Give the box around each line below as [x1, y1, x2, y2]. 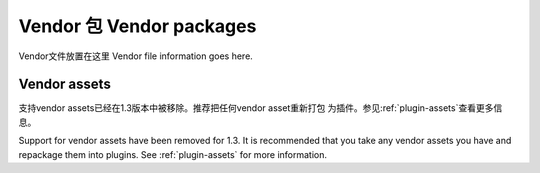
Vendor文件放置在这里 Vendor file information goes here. [18, 50, 254, 62]
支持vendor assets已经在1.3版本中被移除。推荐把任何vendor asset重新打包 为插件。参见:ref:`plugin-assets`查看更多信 [18, 102, 503, 114]
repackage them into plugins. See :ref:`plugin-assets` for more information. [18, 148, 328, 160]
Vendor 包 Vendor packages [18, 15, 257, 37]
